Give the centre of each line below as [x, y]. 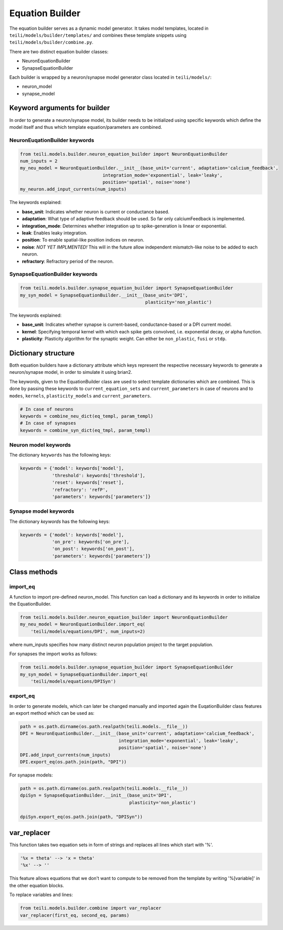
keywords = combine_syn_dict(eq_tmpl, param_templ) [85, 430]
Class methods [34, 572]
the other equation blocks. [37, 885]
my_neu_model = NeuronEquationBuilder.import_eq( [83, 624]
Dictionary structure [42, 353]
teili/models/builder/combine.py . [51, 42]
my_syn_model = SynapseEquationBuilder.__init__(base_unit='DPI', [104, 295]
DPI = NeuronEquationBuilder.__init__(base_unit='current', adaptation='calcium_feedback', [137, 733]
